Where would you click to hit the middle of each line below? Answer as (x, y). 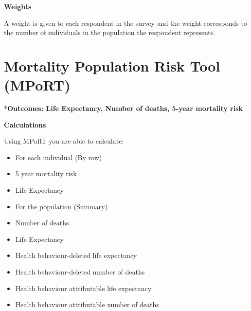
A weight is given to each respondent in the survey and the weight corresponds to (125, 23)
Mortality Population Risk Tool (112, 65)
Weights (18, 6)
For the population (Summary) (62, 206)
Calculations (25, 124)
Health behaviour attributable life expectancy (83, 288)
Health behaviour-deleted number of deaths (80, 272)
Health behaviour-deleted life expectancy (76, 255)
